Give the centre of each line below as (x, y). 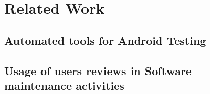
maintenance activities (64, 85)
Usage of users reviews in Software (98, 70)
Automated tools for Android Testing (105, 40)
